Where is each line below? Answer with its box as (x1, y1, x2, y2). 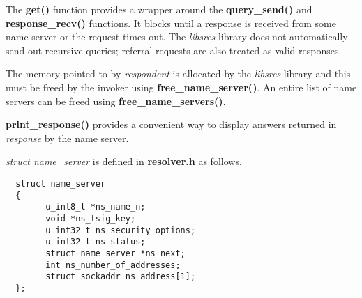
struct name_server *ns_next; (45, 248, 186, 258)
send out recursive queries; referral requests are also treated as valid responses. (6, 42, 342, 57)
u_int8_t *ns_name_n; (45, 202, 146, 212)
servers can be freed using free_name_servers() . (6, 93, 226, 108)
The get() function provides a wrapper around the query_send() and (6, 2, 312, 16)
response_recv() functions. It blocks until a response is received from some (6, 15, 336, 30)
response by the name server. (6, 130, 129, 145)
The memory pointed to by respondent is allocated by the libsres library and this (6, 66, 351, 81)
